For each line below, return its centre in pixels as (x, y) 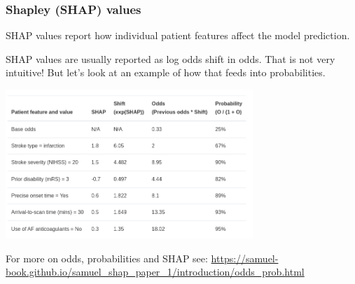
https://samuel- (245, 258)
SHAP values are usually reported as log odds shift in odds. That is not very (170, 58)
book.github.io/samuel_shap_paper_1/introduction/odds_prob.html (155, 272)
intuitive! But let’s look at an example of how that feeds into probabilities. (166, 72)
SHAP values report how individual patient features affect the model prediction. (178, 35)
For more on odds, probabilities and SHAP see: (107, 258)
